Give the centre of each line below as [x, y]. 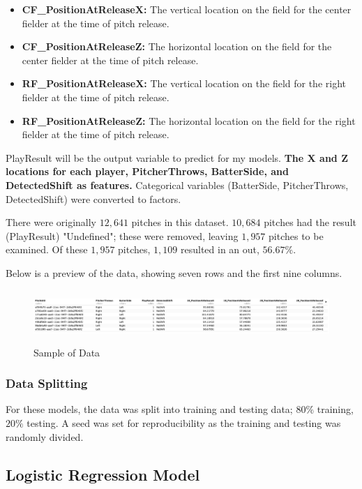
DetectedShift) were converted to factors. [93, 198]
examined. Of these [47, 249]
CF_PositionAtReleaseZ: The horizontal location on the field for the [177, 46]
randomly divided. [45, 436]
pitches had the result [310, 222]
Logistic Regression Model [103, 474]
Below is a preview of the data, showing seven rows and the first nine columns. [174, 272]
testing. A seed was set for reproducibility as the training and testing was [184, 423]
